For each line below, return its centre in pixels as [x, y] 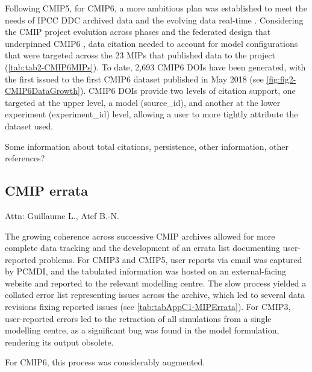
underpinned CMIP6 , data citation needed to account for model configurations [151, 43]
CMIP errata [46, 191]
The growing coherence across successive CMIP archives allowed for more [140, 236]
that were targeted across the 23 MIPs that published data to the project [140, 55]
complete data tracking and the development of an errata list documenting [142, 248]
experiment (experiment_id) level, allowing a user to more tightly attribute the [151, 114]
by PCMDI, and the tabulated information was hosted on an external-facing [145, 271]
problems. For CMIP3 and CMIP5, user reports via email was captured [170, 259]
